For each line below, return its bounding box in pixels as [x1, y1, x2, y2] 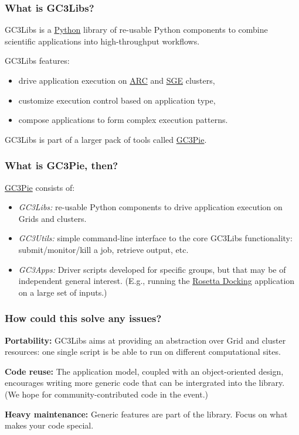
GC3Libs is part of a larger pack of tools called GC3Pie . [5, 133, 207, 145]
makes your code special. [5, 419, 94, 431]
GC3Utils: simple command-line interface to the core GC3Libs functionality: [18, 232, 293, 244]
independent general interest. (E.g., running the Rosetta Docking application [18, 275, 295, 287]
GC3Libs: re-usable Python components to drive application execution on [18, 201, 283, 213]
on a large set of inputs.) [18, 286, 107, 298]
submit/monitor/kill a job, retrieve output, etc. [18, 243, 189, 255]
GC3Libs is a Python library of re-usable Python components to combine [5, 23, 268, 36]
